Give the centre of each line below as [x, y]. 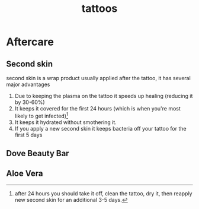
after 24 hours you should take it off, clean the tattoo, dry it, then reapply [103, 193]
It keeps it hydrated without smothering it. [65, 122]
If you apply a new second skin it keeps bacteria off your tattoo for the [100, 128]
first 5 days [28, 135]
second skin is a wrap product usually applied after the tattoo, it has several [98, 78]
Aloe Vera [25, 174]
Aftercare [30, 42]
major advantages [28, 84]
